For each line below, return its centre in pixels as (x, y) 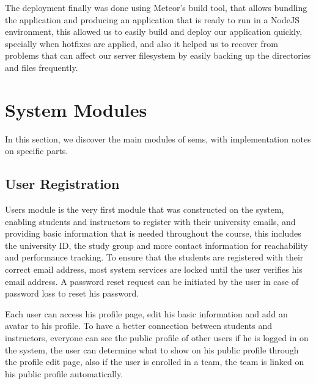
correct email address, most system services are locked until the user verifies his (154, 269)
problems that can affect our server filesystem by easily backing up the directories (158, 55)
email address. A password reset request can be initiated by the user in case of (152, 281)
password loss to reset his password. (72, 293)
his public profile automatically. (64, 373)
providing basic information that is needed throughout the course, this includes (153, 233)
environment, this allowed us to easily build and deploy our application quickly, (154, 31)
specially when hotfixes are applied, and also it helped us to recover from (141, 43)
